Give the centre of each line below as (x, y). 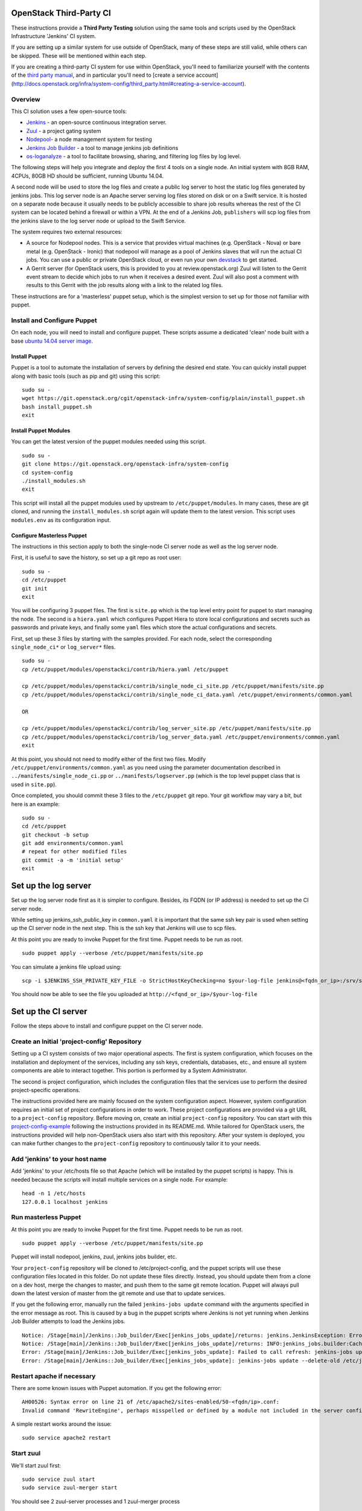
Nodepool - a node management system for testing (89, 140)
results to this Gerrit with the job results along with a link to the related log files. (125, 285)
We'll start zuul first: (36, 1465)
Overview (26, 99)
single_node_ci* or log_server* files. (63, 647)
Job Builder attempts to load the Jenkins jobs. (68, 1321)
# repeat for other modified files (75, 852)
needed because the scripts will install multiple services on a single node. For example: (119, 1179)
